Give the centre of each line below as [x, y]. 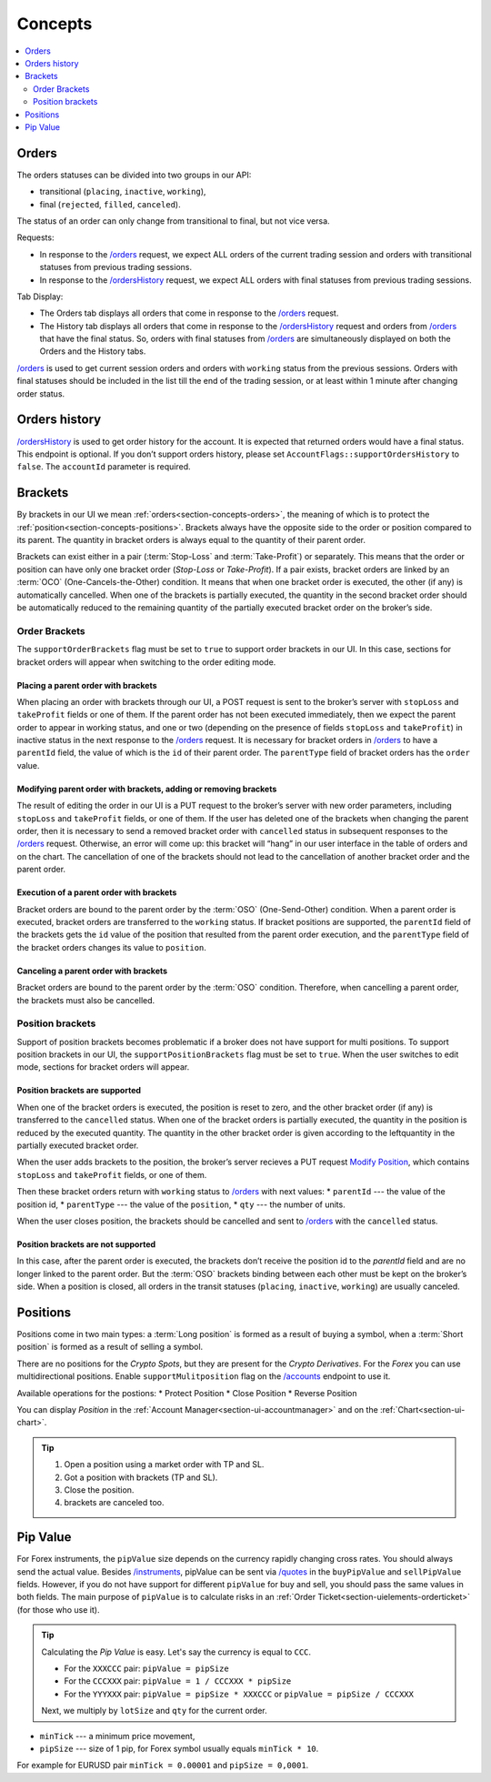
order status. [41, 393]
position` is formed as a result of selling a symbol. [110, 1347]
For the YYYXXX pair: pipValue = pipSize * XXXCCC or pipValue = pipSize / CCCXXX [239, 1694]
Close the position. [99, 1490]
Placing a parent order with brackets [87, 685]
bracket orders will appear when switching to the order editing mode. [146, 662]
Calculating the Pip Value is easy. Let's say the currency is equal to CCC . [176, 1652]
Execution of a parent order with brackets [97, 892]
